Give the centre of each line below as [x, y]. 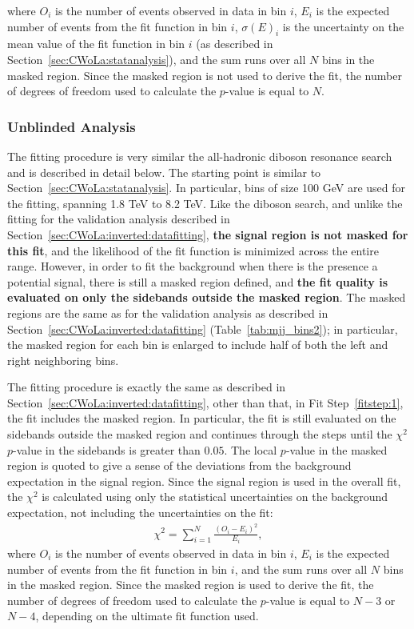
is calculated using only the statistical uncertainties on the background [215, 497]
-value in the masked [336, 449]
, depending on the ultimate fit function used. [147, 616]
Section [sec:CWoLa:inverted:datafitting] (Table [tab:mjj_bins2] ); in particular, [203, 329]
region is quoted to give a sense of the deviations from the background [179, 465]
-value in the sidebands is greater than [107, 449]
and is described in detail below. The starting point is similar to [164, 172]
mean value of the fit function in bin [96, 44]
